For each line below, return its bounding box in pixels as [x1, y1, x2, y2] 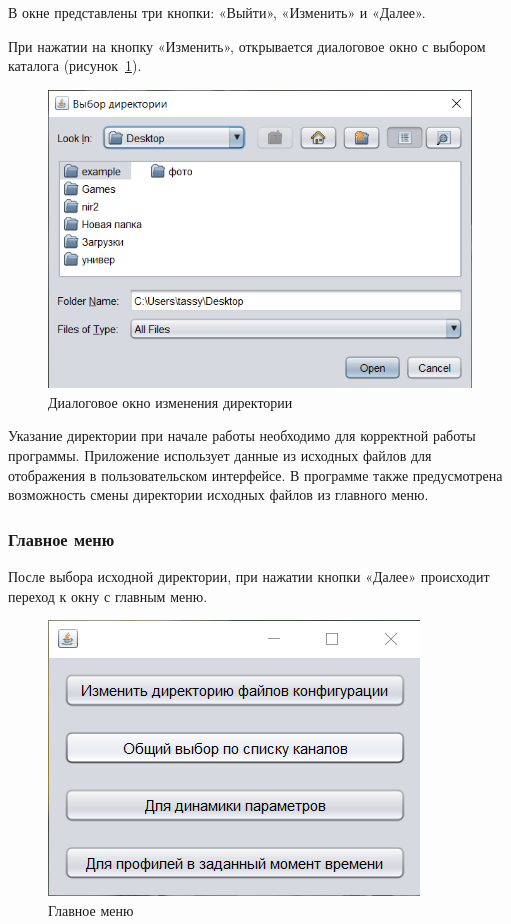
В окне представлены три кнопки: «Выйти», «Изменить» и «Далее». [8, 2, 426, 22]
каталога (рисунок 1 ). [8, 55, 142, 76]
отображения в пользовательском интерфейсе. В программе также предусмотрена [8, 464, 503, 485]
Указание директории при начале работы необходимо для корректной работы [8, 425, 476, 446]
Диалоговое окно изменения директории [48, 391, 293, 412]
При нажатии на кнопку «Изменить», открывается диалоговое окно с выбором [8, 35, 486, 56]
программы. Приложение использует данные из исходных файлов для [8, 444, 432, 465]
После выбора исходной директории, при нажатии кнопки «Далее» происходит [8, 565, 490, 586]
